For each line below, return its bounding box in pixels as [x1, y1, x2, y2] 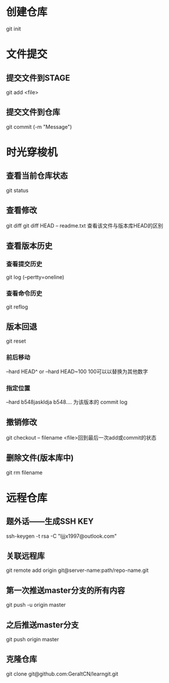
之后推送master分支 [6, 620, 79, 630]
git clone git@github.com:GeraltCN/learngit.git [6, 670, 119, 677]
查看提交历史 [6, 260, 43, 268]
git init [6, 25, 22, 32]
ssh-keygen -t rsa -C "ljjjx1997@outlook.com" [6, 533, 117, 540]
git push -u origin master [6, 601, 66, 608]
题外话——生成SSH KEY [6, 517, 94, 527]
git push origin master [6, 636, 59, 643]
